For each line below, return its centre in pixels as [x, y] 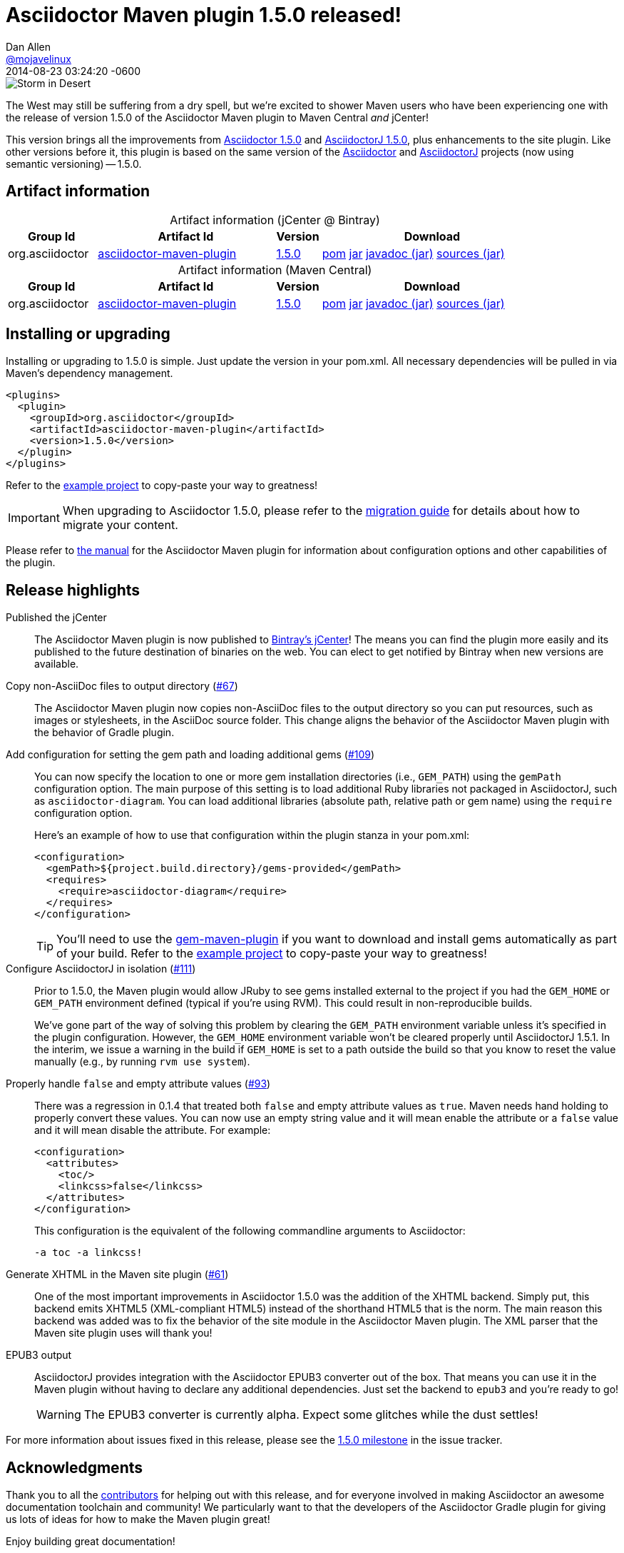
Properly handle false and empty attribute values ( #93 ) [138, 1084]
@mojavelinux [39, 59]
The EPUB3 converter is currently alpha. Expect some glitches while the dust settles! [311, 1415]
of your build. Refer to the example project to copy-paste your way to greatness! [272, 954]
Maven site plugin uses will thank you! [123, 1333]
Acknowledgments [75, 1467]
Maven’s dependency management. [89, 373]
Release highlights [73, 590]
